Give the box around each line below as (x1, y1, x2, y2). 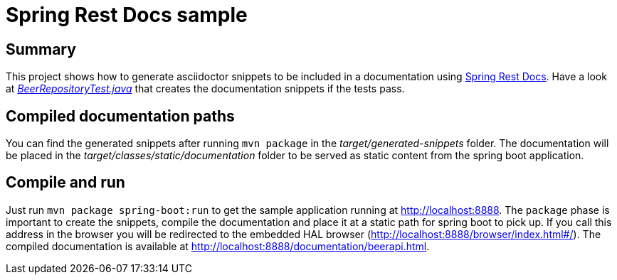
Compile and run (6, 173, 125, 192)
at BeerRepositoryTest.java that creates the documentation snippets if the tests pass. (6, 82, 405, 95)
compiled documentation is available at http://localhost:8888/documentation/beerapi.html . (6, 239, 430, 252)
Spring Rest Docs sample (6, 3, 248, 27)
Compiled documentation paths (6, 107, 235, 125)
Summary (6, 40, 76, 58)
